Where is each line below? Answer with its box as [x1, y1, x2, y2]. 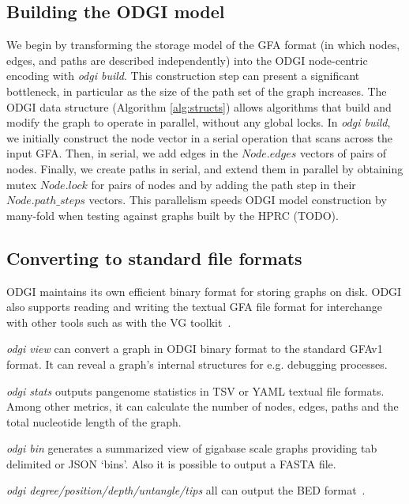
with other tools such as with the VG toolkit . [6, 313, 231, 330]
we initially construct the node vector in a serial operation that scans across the [6, 129, 393, 146]
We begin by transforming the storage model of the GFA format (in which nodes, [6, 36, 400, 53]
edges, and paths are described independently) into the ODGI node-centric [6, 51, 368, 68]
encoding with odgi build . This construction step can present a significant [6, 67, 360, 84]
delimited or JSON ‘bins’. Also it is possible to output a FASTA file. [6, 455, 336, 472]
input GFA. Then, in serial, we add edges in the [6, 145, 238, 161]
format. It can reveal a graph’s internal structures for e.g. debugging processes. [6, 355, 388, 372]
